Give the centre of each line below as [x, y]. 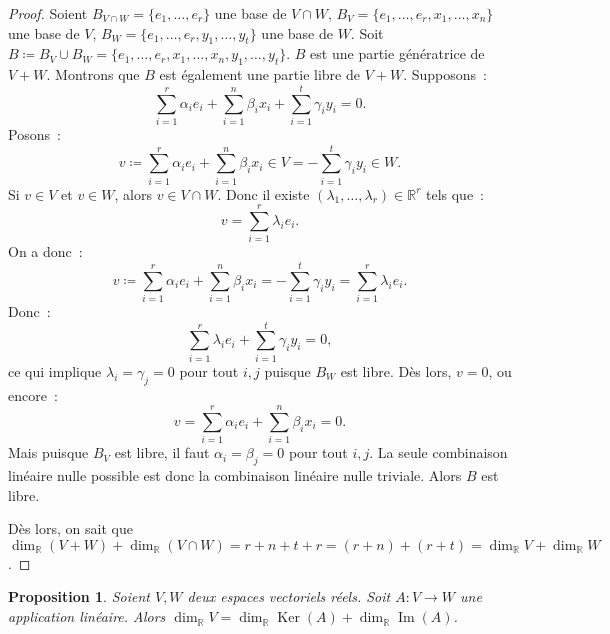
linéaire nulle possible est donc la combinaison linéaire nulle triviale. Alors [235, 475]
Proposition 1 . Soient [79, 596]
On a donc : [45, 251]
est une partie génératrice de [397, 53]
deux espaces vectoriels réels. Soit [289, 596]
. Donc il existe [263, 193]
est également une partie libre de [259, 74]
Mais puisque [48, 452]
